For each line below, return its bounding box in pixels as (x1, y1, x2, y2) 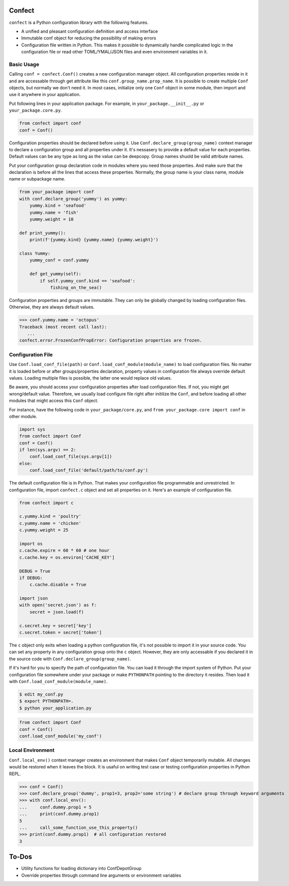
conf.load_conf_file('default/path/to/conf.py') (29, 467, 148, 473)
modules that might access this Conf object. (9, 398, 99, 403)
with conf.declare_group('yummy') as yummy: (19, 196, 128, 201)
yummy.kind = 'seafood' (29, 203, 86, 208)
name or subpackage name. (9, 176, 65, 182)
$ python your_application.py (19, 705, 92, 711)
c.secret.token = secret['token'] (19, 630, 102, 635)
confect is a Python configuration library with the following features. (9, 20, 149, 25)
